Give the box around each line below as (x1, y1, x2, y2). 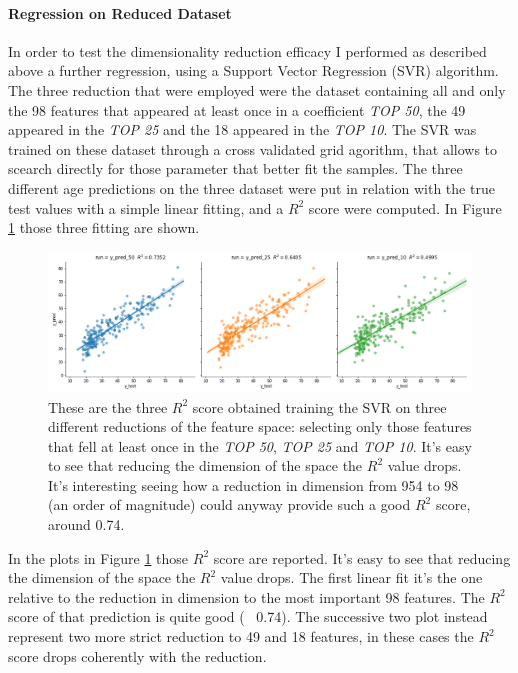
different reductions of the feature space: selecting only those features (48, 416, 472, 437)
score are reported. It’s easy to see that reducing (213, 547, 511, 568)
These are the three (48, 396, 168, 417)
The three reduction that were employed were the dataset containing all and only (8, 79, 506, 100)
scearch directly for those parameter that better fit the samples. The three (8, 158, 463, 179)
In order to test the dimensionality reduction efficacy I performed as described (8, 40, 487, 61)
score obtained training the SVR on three (192, 396, 447, 417)
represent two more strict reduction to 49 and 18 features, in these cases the (8, 626, 474, 647)
